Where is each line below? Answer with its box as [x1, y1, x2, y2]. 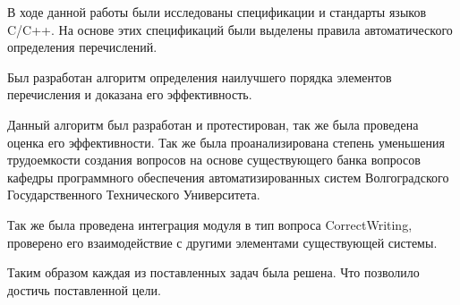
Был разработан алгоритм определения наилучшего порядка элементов [7, 67, 392, 86]
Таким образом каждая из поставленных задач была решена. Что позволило [7, 263, 420, 282]
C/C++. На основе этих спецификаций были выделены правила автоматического [7, 20, 453, 38]
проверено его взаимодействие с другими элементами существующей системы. [7, 233, 438, 251]
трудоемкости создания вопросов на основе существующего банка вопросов [7, 150, 421, 169]
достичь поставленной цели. [7, 280, 161, 299]
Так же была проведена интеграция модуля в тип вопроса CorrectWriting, [7, 215, 413, 233]
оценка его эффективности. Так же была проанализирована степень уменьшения [7, 132, 445, 151]
